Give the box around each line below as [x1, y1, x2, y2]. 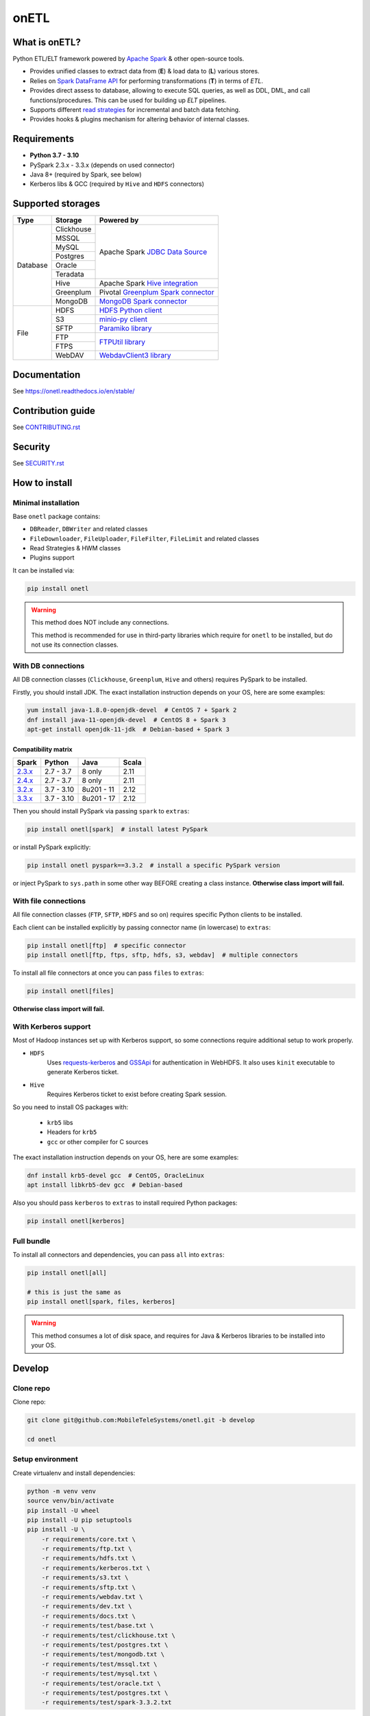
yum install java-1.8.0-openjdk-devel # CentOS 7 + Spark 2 [27, 706, 237, 714]
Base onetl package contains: [12, 512, 101, 520]
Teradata [55, 270, 85, 279]
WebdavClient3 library [99, 351, 171, 360]
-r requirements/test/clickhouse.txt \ [41, 1631, 176, 1639]
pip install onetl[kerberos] [27, 1217, 125, 1225]
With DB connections [12, 661, 85, 671]
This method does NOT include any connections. [31, 618, 169, 627]
